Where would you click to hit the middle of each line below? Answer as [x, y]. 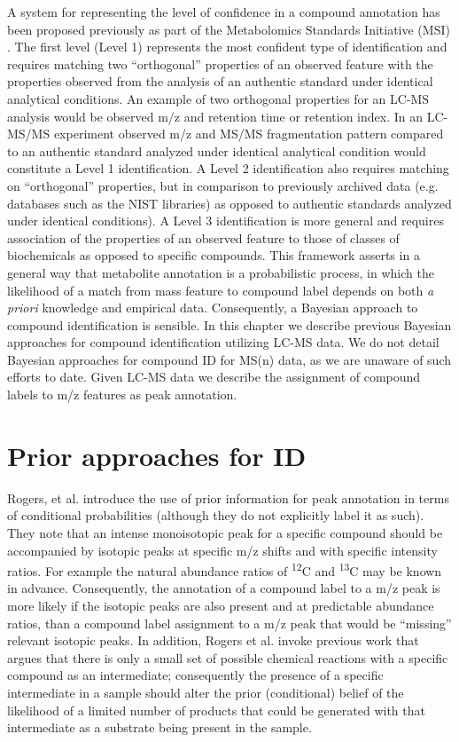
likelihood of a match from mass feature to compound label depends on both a [221, 290]
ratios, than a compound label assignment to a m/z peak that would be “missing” [229, 623]
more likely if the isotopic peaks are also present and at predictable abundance [221, 605]
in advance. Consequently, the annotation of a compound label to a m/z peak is [224, 588]
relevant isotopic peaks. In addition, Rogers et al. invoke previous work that [213, 640]
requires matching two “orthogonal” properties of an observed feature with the [220, 63]
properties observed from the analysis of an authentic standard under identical [220, 81]
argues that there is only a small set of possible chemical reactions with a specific [228, 657]
